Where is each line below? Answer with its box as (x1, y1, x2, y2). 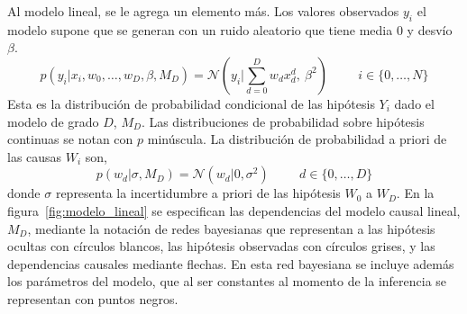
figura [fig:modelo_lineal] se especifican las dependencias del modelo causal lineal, (7, 201, 461, 220)
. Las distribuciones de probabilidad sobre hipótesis (141, 112, 425, 130)
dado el (394, 94, 435, 112)
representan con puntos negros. (7, 289, 179, 308)
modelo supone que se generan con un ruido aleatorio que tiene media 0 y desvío (7, 20, 453, 39)
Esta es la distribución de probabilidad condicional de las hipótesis (7, 94, 375, 112)
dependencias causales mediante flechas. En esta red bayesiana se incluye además (7, 254, 454, 273)
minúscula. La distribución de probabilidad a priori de (147, 130, 447, 148)
